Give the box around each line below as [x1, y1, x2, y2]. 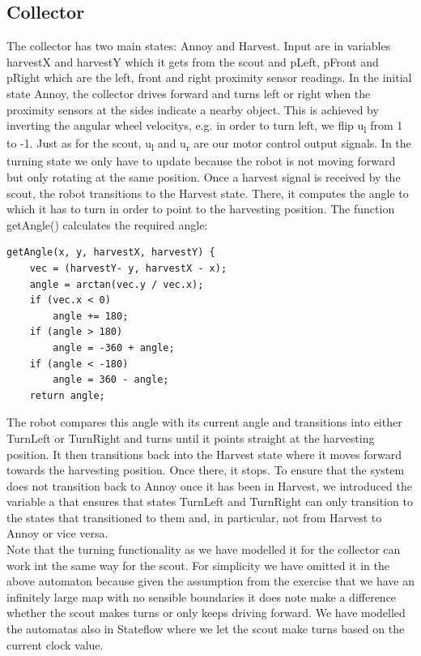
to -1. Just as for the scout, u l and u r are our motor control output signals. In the [6, 135, 411, 154]
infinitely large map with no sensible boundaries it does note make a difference [6, 588, 397, 605]
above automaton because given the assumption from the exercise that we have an [6, 572, 415, 590]
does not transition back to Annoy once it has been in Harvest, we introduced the [6, 477, 412, 494]
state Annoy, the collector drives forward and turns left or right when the [6, 84, 371, 101]
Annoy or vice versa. [6, 525, 108, 542]
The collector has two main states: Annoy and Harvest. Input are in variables [6, 37, 391, 54]
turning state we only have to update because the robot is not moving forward [6, 152, 396, 169]
